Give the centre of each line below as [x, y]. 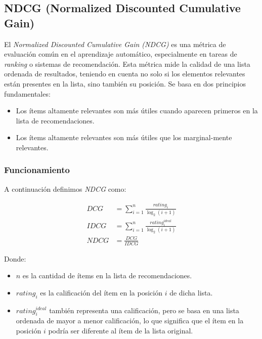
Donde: [15, 258]
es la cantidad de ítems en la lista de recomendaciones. [107, 276]
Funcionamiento [37, 170]
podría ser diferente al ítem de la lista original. [121, 330]
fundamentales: [27, 93]
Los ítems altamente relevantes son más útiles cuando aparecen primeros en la [137, 111]
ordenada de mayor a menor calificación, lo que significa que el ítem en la [130, 321]
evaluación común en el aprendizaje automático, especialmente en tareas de [121, 54]
